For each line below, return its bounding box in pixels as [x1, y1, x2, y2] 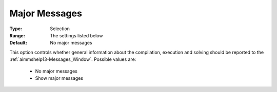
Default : [9, 40, 28, 46]
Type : [9, 26, 23, 32]
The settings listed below [50, 32, 103, 38]
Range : [9, 32, 25, 38]
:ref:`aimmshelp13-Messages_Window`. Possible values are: [9, 56, 136, 62]
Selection [50, 26, 70, 32]
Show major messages [35, 75, 84, 81]
